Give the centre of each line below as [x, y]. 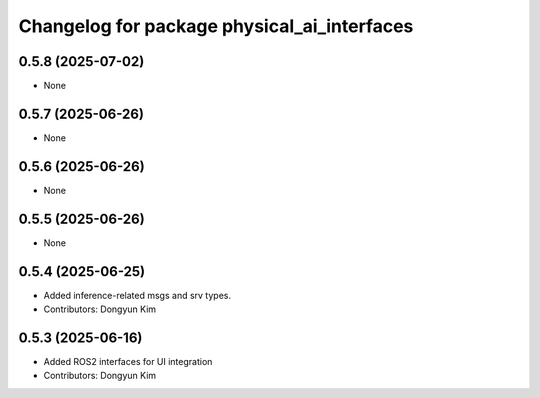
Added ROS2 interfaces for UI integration [128, 361]
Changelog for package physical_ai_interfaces [216, 26]
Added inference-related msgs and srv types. [137, 295]
